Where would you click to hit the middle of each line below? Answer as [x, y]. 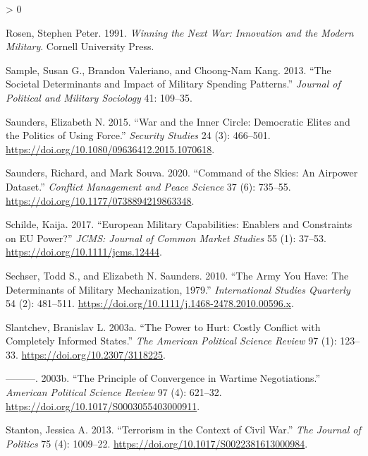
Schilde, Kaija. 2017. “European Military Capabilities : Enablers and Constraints [179, 224]
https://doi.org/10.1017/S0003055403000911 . [103, 406]
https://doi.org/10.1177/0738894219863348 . [100, 200]
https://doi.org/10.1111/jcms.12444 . [84, 252]
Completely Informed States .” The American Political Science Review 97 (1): [171, 341]
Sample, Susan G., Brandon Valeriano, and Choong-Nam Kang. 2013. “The [168, 70]
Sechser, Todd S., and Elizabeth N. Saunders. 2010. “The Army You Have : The [177, 275]
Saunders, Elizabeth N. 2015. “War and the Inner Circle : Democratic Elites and [178, 121]
